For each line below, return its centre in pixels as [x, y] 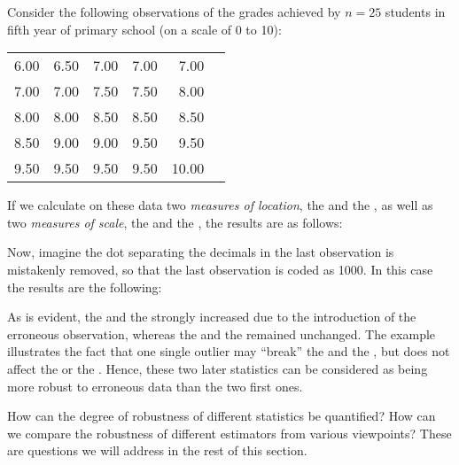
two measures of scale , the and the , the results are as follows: [175, 222]
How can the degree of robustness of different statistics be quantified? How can [222, 416]
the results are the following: [85, 287]
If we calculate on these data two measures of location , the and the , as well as [220, 205]
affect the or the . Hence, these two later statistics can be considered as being [218, 368]
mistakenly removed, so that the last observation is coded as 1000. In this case [220, 269]
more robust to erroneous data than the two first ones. [155, 386]
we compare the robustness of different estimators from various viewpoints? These [229, 433]
